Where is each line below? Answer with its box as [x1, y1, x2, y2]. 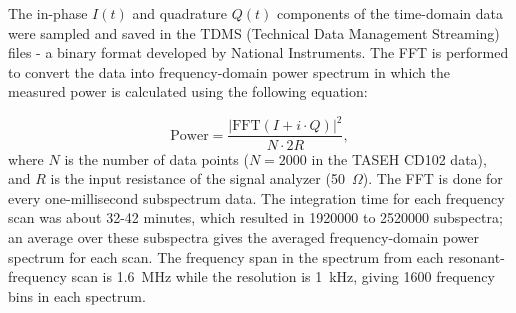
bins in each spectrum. [8, 285, 146, 306]
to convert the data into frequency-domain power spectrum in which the [8, 61, 451, 82]
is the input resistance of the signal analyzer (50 [50, 168, 345, 189]
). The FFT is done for [362, 168, 503, 189]
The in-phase [8, 3, 88, 23]
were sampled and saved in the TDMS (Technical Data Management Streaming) [8, 22, 500, 43]
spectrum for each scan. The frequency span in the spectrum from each [8, 246, 444, 267]
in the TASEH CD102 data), [311, 148, 487, 169]
